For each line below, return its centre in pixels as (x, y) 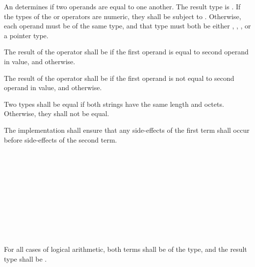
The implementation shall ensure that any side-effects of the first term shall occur (127, 130)
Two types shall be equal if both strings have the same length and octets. (114, 104)
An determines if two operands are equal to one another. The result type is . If (122, 6)
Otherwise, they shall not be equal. (57, 113)
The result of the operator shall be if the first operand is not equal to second (119, 78)
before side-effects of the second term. (61, 139)
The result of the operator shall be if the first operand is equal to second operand (126, 52)
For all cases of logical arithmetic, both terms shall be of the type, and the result (126, 249)
